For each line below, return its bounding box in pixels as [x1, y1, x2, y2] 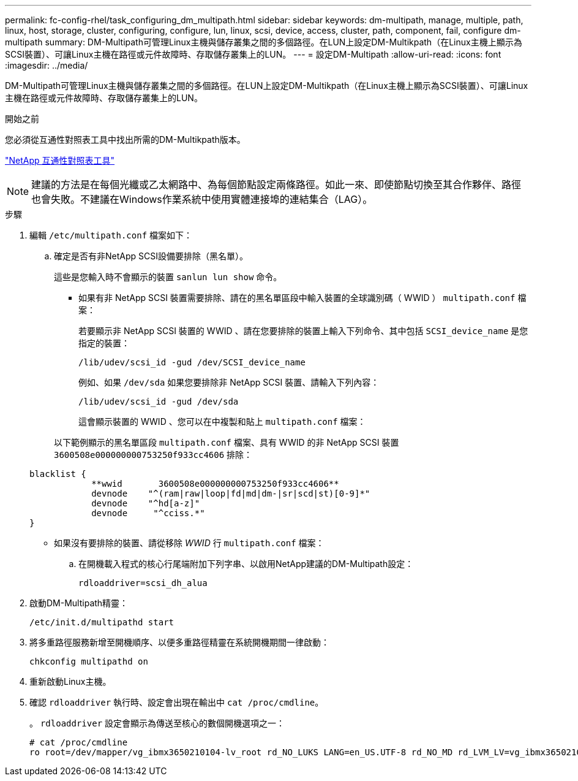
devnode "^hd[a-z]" [91, 498, 200, 508]
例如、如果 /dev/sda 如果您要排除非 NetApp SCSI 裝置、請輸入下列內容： [78, 377, 380, 387]
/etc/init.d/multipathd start [29, 617, 175, 627]
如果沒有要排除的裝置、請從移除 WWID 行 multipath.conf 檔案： [54, 538, 325, 548]
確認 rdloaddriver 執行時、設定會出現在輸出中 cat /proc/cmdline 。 [29, 697, 324, 707]
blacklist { [29, 469, 86, 479]
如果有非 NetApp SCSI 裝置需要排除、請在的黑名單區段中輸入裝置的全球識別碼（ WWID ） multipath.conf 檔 [78, 292, 527, 303]
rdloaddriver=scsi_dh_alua [78, 578, 208, 588]
